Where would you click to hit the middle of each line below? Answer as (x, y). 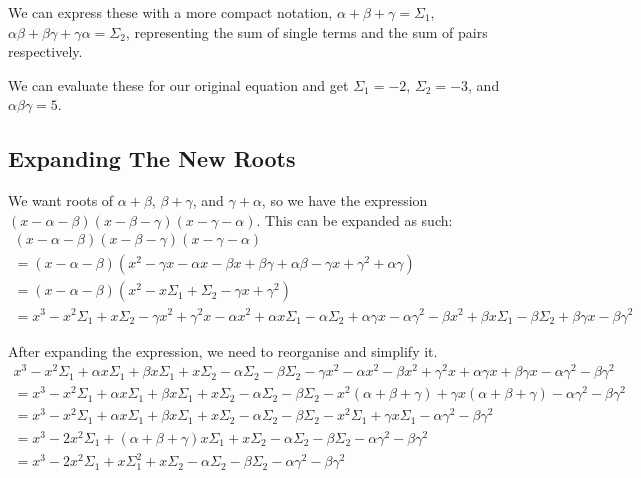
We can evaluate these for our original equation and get (178, 84)
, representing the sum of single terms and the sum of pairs (306, 31)
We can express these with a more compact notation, (170, 12)
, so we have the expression (344, 200)
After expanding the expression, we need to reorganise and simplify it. (223, 350)
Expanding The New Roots (152, 158)
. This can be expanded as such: (354, 219)
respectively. (45, 51)
